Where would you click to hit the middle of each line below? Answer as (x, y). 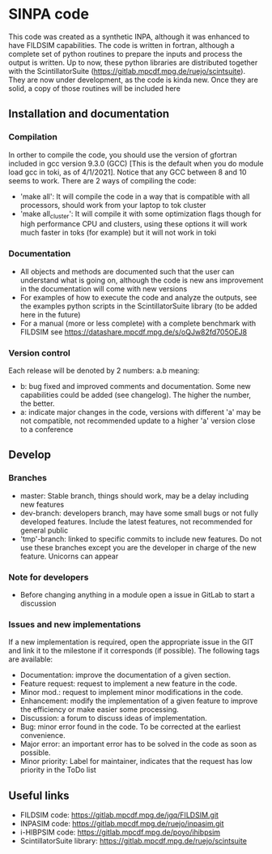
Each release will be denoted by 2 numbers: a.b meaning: (104, 371)
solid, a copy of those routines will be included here (94, 88)
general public (44, 530)
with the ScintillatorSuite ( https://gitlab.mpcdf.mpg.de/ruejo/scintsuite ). (127, 71)
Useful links (39, 795)
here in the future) (50, 314)
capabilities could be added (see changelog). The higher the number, (136, 395)
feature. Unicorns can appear (69, 556)
